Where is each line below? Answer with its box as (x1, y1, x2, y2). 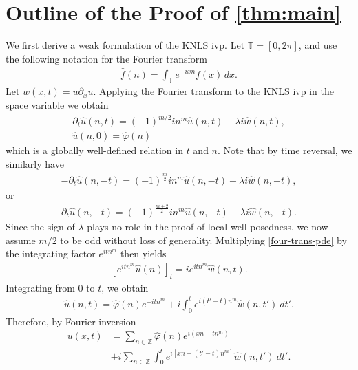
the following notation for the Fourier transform (6, 51, 207, 65)
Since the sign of (6, 219, 75, 234)
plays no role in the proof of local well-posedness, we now (87, 219, 328, 234)
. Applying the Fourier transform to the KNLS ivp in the (93, 84, 334, 98)
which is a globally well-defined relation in (6, 143, 183, 157)
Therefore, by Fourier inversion (6, 314, 136, 328)
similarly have (6, 156, 64, 171)
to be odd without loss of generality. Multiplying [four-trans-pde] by (60, 232, 347, 247)
